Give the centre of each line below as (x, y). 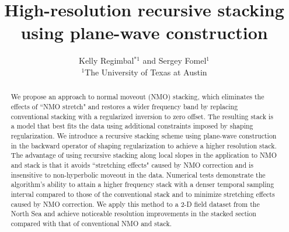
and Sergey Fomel (175, 60)
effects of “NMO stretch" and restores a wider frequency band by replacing (124, 106)
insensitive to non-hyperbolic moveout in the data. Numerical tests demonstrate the (138, 174)
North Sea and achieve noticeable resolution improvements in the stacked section (133, 214)
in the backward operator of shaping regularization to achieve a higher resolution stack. (144, 145)
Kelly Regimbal (107, 60)
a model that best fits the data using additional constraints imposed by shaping (132, 126)
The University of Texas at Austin (146, 72)
